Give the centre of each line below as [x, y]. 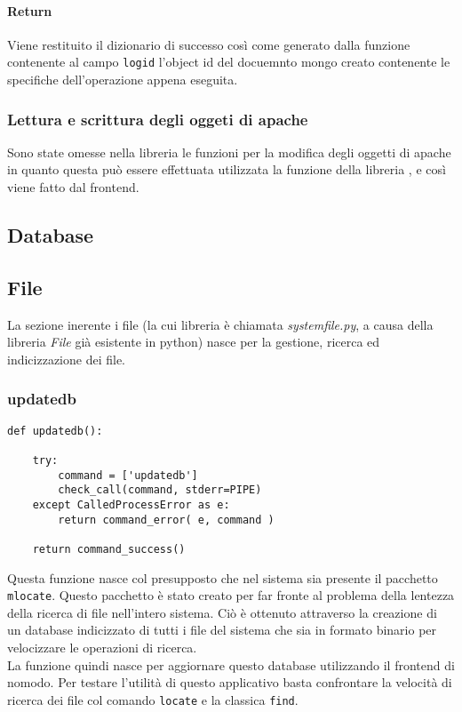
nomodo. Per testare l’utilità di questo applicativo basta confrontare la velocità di [230, 682]
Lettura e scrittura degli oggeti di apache [158, 119]
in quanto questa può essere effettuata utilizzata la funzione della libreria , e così [227, 169]
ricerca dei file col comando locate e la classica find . [153, 699]
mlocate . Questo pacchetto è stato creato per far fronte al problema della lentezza [231, 595]
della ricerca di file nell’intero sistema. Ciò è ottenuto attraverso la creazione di [222, 612]
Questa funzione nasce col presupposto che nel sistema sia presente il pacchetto [223, 577]
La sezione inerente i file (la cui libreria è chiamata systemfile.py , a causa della [220, 324]
